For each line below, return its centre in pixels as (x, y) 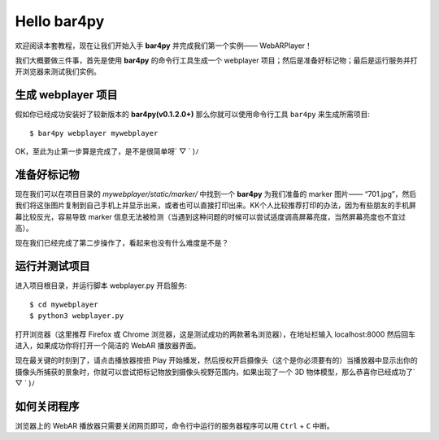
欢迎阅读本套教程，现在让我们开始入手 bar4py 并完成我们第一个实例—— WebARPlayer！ (164, 46)
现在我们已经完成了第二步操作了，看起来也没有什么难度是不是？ (122, 243)
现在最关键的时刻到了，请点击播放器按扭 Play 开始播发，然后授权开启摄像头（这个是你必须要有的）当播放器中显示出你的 (216, 360)
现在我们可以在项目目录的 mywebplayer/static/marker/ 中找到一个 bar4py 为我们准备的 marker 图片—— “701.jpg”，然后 (216, 194)
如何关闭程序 (47, 406)
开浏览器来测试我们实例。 (58, 72)
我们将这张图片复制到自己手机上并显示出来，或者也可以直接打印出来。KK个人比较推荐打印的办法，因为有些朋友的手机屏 (215, 205)
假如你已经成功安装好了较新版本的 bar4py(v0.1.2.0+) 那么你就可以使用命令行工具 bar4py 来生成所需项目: (192, 115)
